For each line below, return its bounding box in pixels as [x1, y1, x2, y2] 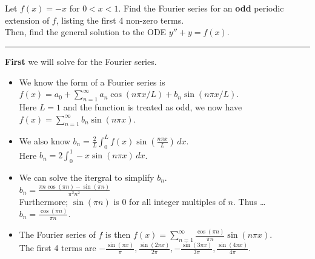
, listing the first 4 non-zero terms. [56, 13, 184, 26]
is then [105, 228, 131, 241]
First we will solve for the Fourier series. [5, 55, 157, 67]
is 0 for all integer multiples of [113, 195, 225, 208]
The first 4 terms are [19, 241, 96, 254]
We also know [19, 134, 70, 147]
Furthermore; [19, 195, 68, 208]
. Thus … [233, 195, 266, 208]
